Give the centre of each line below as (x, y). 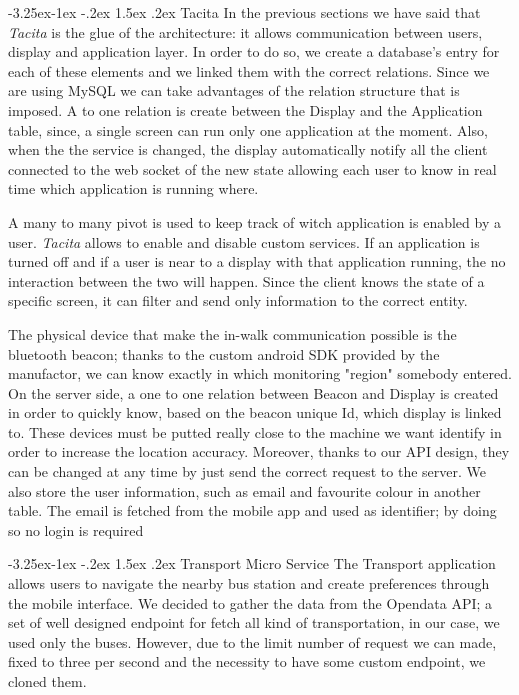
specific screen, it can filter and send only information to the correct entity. (238, 300)
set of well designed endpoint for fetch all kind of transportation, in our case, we (254, 622)
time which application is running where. (133, 188)
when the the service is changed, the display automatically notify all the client (248, 149)
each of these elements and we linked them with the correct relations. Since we (249, 70)
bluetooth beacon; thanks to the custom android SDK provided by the (224, 353)
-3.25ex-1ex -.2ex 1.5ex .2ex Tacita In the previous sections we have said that (244, 12)
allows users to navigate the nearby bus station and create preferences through (249, 583)
